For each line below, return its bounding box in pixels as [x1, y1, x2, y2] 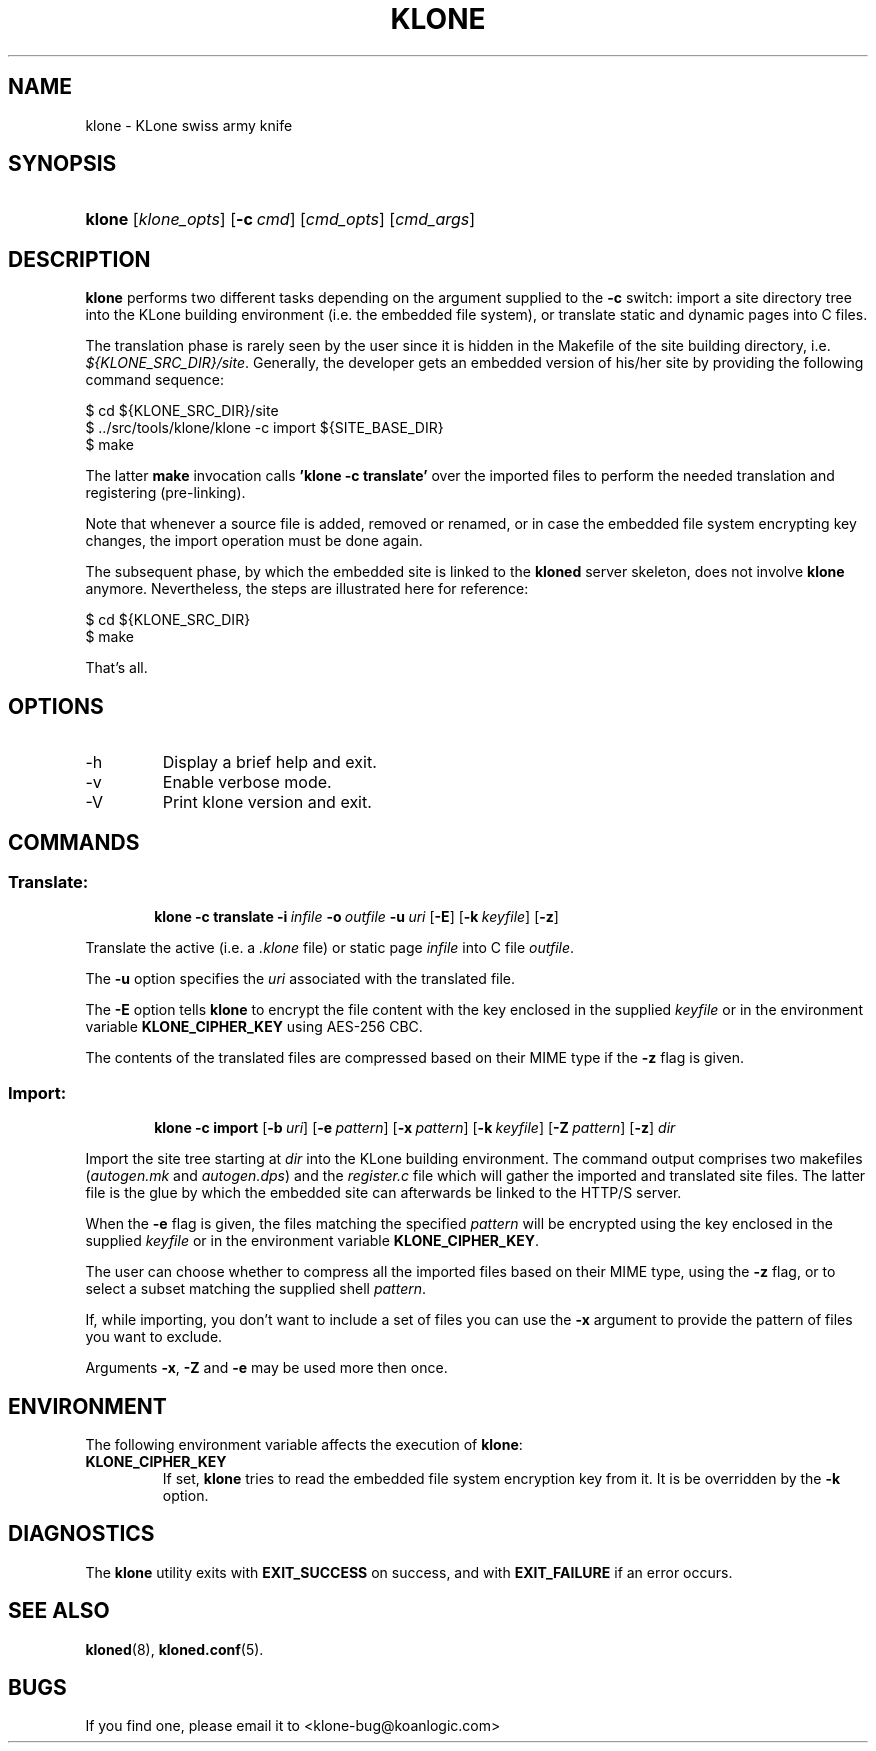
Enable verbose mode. [162, 772, 332, 793]
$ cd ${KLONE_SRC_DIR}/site [85, 402, 279, 420]
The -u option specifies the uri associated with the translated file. [85, 970, 516, 988]
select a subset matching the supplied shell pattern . [85, 1280, 427, 1298]
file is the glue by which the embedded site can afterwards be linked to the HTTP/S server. [85, 1184, 682, 1202]
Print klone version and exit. [162, 792, 372, 813]
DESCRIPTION [8, 246, 151, 272]
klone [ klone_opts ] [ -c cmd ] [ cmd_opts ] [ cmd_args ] [85, 209, 476, 230]
